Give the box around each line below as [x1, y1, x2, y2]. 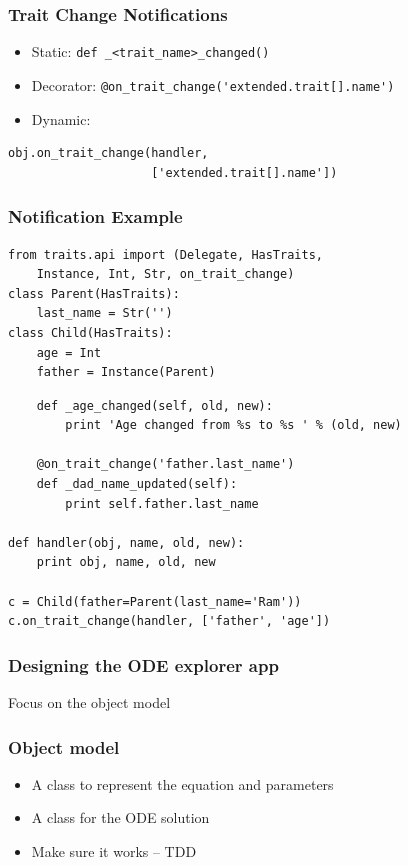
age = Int [36, 345, 102, 360]
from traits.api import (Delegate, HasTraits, [8, 247, 323, 262]
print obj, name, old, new [36, 555, 216, 570]
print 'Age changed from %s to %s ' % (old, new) [65, 418, 402, 433]
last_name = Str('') [36, 306, 173, 321]
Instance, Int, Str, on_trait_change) [36, 267, 295, 282]
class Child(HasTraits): [8, 325, 173, 340]
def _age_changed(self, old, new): [36, 398, 273, 413]
